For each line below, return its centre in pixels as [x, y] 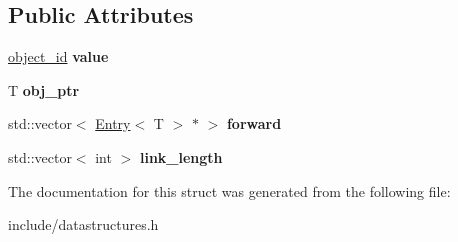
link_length [181, 156]
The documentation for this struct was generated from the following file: [229, 190]
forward [254, 123]
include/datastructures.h [83, 224]
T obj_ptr [44, 89]
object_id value [58, 56]
